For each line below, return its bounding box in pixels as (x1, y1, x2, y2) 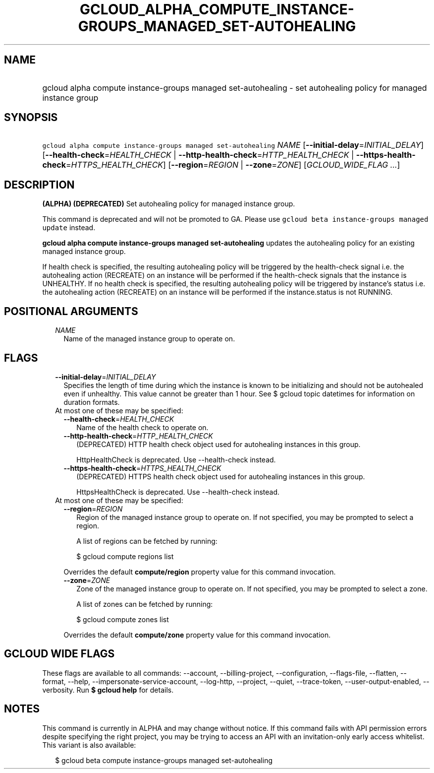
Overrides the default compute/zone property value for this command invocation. (63, 630, 331, 639)
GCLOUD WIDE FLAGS (4, 647, 115, 660)
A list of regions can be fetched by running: (76, 536, 217, 545)
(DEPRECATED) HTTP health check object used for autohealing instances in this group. (76, 440, 361, 449)
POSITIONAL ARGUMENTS (4, 305, 138, 318)
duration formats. (63, 397, 120, 406)
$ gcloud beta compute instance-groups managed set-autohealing (55, 756, 272, 765)
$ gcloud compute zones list (76, 615, 169, 624)
